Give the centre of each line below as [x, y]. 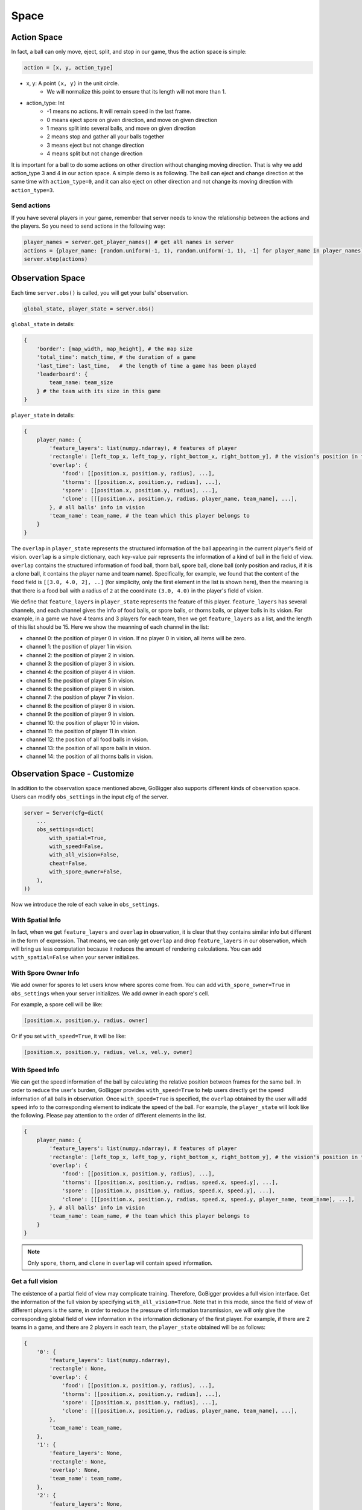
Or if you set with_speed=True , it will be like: [68, 1036]
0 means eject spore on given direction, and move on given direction [132, 120]
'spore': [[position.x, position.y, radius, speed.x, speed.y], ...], [169, 1191]
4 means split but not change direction [95, 153]
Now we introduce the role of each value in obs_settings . [85, 904]
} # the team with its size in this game [99, 391]
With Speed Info [35, 1070]
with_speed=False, [76, 847]
